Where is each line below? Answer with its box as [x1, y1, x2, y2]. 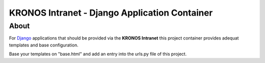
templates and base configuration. [9, 42, 79, 48]
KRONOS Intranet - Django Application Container [9, 7, 213, 18]
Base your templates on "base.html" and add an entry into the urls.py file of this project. [9, 51, 187, 57]
